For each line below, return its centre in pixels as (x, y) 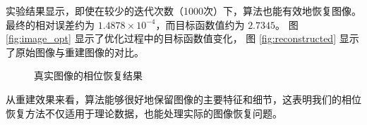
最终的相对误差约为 (50, 24)
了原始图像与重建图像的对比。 (75, 52)
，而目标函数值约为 (200, 24)
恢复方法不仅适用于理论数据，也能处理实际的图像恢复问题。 (144, 113)
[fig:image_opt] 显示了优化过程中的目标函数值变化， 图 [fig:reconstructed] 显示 (182, 38)
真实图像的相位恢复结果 (88, 75)
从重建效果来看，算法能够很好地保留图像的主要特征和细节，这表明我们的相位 (183, 99)
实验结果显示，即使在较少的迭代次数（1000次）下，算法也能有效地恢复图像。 (183, 11)
